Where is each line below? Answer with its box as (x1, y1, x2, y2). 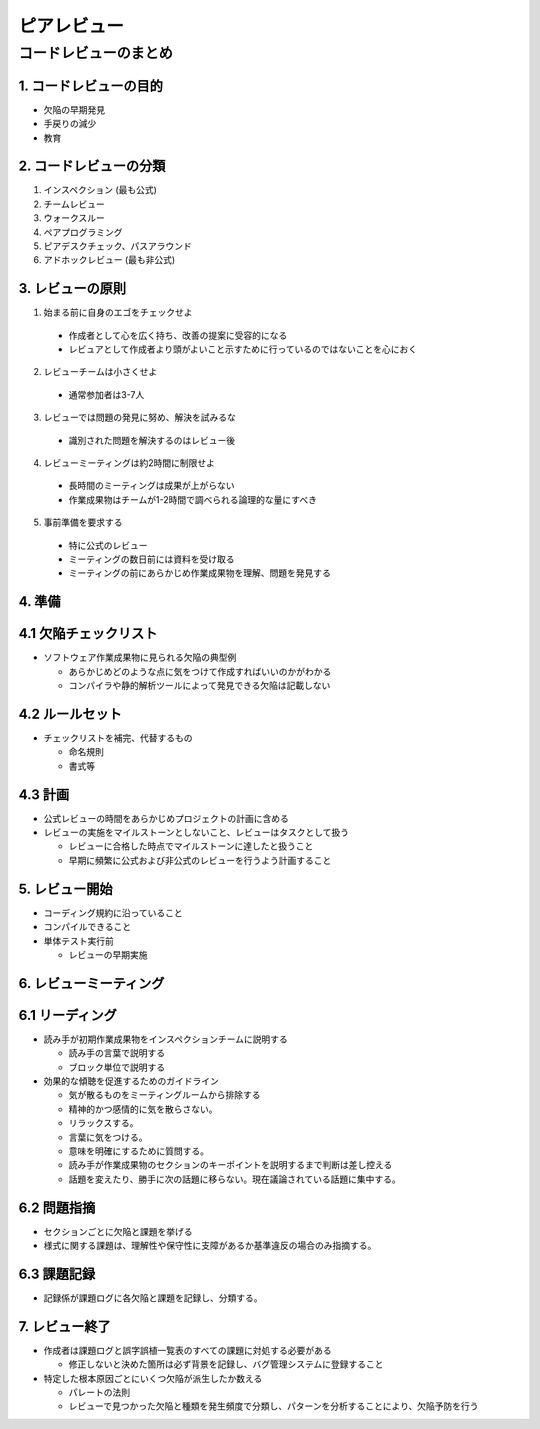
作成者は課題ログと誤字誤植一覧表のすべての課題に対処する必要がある (43, 1344, 332, 1356)
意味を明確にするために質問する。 (68, 1145, 210, 1157)
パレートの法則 (68, 1386, 130, 1398)
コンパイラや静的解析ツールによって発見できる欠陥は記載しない (68, 680, 331, 692)
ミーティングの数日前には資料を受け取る (68, 553, 235, 565)
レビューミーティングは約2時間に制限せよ (43, 457, 215, 469)
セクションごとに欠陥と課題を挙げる (43, 1225, 193, 1237)
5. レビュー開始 (18, 880, 113, 897)
